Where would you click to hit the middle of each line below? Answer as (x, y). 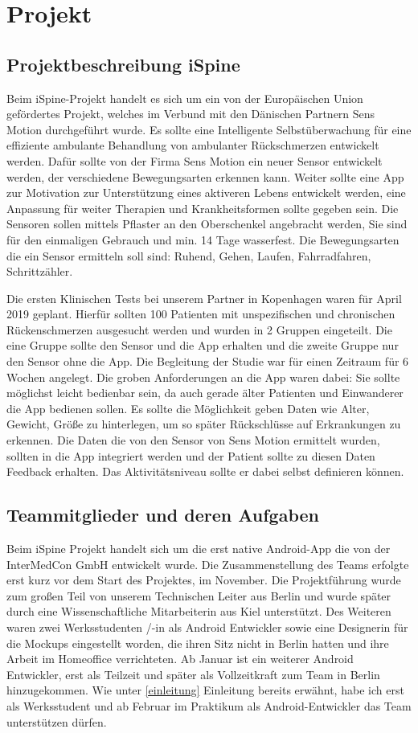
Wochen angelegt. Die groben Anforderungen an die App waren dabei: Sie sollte (203, 377)
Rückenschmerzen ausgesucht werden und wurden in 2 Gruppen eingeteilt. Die (199, 329)
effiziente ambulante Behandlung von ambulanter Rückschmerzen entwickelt (193, 145)
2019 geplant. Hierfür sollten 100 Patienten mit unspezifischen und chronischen (201, 314)
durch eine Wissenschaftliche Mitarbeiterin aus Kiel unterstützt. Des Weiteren (199, 611)
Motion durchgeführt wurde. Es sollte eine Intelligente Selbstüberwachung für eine (209, 129)
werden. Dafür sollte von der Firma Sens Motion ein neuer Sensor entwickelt (195, 160)
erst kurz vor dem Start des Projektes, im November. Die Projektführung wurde (204, 580)
